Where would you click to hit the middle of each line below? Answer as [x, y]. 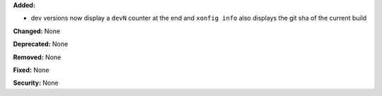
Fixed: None [31, 70]
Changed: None [36, 31]
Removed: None [37, 57]
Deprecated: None [41, 44]
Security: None [36, 83]
